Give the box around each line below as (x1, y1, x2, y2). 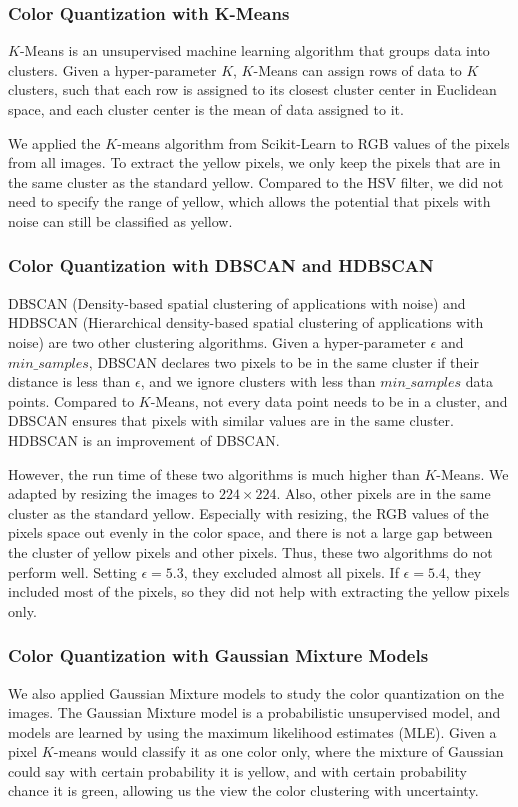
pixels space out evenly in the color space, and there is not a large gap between (8, 522, 493, 543)
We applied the (8, 132, 101, 153)
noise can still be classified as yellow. (8, 210, 233, 231)
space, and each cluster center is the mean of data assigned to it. (8, 99, 404, 119)
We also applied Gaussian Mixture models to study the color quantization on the (8, 682, 505, 703)
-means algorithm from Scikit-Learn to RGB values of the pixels (117, 132, 510, 153)
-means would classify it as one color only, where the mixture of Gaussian (53, 741, 504, 762)
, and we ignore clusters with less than (140, 371, 376, 392)
